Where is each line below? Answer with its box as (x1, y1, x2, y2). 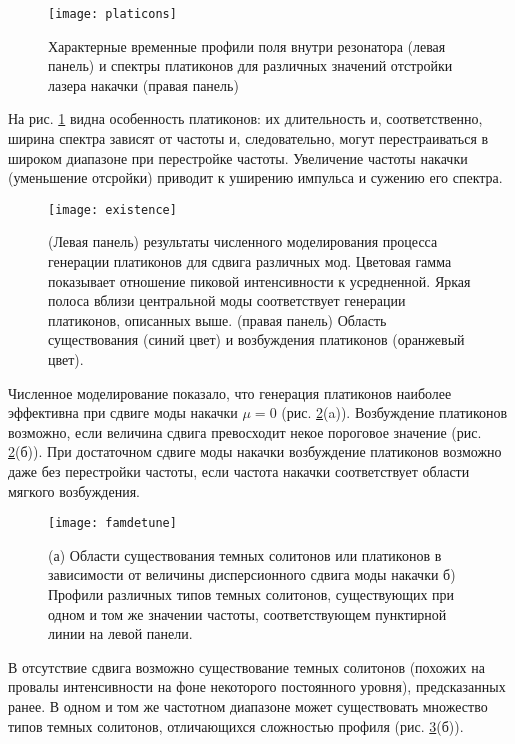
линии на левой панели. (48, 623, 193, 644)
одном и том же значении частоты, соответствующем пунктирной (48, 603, 447, 624)
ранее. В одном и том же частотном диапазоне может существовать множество (8, 696, 488, 716)
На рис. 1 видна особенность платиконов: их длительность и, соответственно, (8, 108, 483, 129)
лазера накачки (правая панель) (48, 74, 239, 95)
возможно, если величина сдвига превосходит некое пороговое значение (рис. (8, 421, 482, 442)
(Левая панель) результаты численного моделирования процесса (48, 231, 438, 252)
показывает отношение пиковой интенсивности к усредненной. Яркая (48, 270, 471, 291)
